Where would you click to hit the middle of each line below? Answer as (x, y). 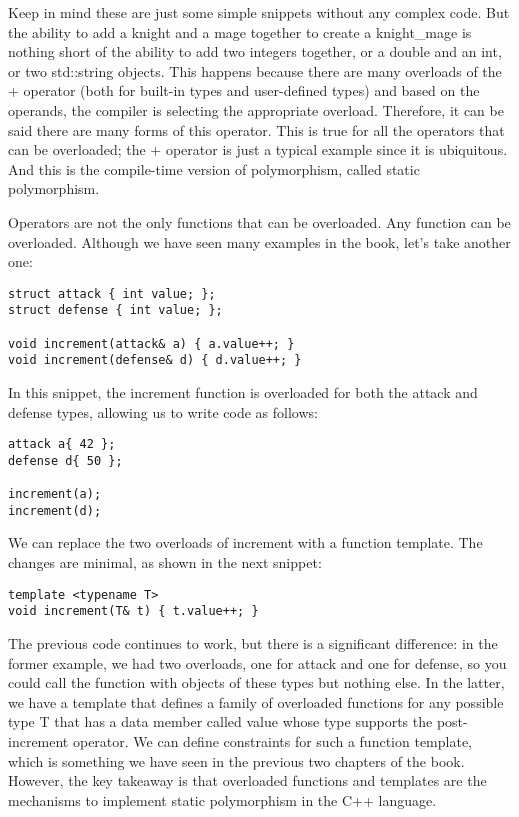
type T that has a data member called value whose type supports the (220, 721)
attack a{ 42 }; (62, 444)
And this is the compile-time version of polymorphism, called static (214, 168)
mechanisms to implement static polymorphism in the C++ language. (222, 799)
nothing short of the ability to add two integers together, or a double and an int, (255, 51)
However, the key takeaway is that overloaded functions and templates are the (247, 780)
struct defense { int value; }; (115, 310)
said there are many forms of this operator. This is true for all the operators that (256, 129)
